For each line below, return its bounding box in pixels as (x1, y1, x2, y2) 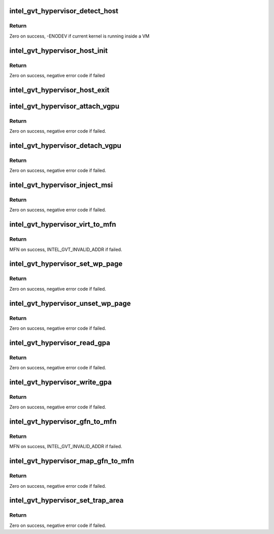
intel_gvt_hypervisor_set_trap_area (9, 496, 124, 505)
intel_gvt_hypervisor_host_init (9, 46, 108, 55)
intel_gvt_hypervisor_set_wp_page (9, 260, 123, 268)
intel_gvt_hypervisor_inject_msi (9, 181, 113, 190)
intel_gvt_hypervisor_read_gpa (9, 338, 111, 347)
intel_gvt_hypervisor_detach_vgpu (9, 141, 122, 150)
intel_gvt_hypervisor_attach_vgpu (9, 102, 120, 110)
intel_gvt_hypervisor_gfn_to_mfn (9, 417, 117, 426)
